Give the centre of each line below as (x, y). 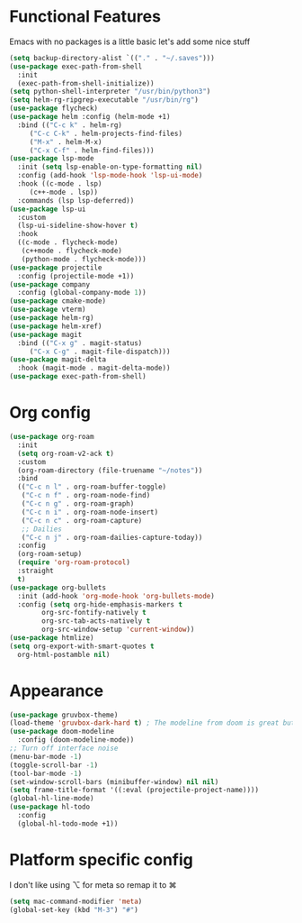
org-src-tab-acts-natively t (96, 621)
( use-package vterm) (48, 310)
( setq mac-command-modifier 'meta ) (76, 901)
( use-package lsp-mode (52, 159)
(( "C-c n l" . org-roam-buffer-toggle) (92, 487)
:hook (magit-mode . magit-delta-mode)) (94, 368)
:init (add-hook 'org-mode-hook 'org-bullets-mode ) (116, 596)
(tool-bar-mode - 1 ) (46, 773)
